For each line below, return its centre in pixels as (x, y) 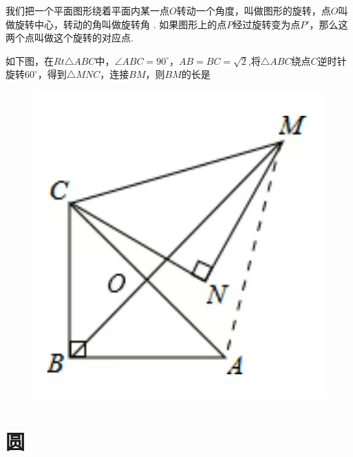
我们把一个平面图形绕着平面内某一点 (87, 10)
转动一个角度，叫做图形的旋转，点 (254, 10)
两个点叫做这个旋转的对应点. (69, 38)
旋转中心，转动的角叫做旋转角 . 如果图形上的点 (121, 24)
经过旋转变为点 (267, 24)
